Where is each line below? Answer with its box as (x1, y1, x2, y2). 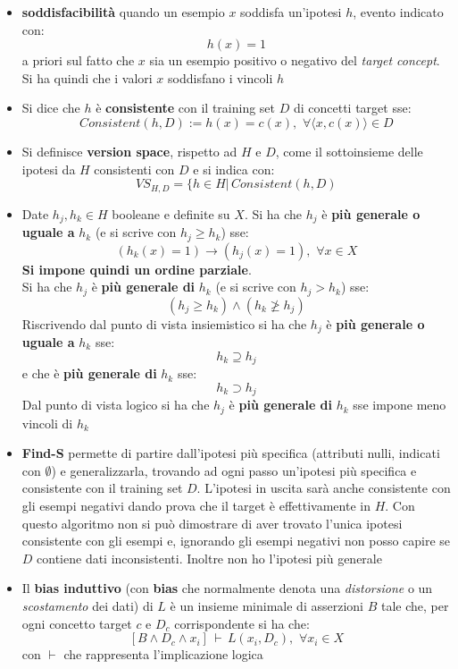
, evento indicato (353, 3, 444, 21)
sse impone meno (353, 395, 446, 414)
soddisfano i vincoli (168, 68, 273, 87)
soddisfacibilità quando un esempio (21, 3, 225, 21)
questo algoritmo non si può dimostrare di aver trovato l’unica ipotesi (21, 513, 403, 532)
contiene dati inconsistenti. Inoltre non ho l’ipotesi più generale (37, 548, 382, 567)
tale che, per (380, 596, 449, 614)
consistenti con (94, 159, 175, 178)
